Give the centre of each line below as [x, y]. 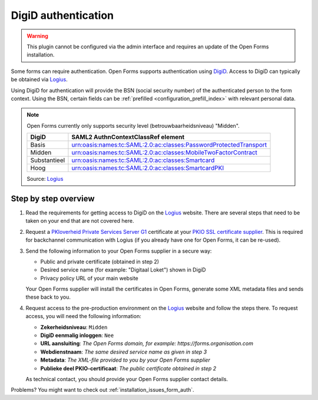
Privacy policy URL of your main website [89, 278]
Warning [37, 36]
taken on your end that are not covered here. [80, 221]
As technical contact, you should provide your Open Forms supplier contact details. [127, 379]
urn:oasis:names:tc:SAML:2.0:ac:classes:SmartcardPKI [148, 168]
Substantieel [48, 160]
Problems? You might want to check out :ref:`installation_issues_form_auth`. [102, 390]
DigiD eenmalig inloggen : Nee [77, 335]
